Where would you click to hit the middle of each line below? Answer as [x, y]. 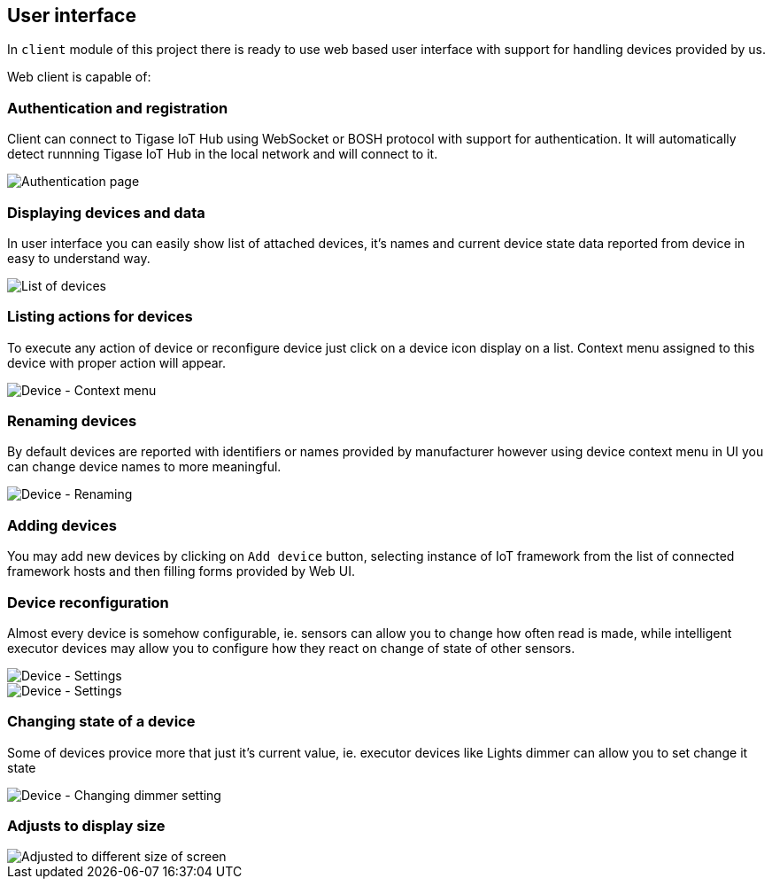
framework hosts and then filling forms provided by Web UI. [181, 571]
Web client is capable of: [79, 77]
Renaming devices [72, 421]
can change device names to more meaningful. [144, 467]
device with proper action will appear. [117, 362]
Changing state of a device [101, 722]
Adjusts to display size [86, 826]
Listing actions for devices [100, 317]
